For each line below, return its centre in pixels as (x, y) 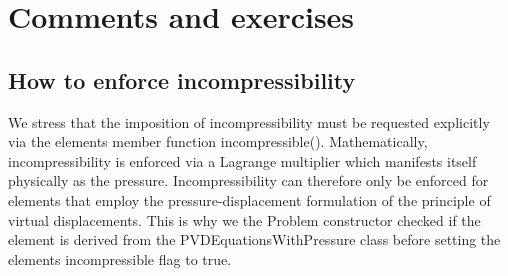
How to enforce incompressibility (182, 79)
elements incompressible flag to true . (120, 258)
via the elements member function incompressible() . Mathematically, (218, 141)
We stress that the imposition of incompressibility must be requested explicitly (249, 121)
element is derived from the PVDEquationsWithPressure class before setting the (254, 239)
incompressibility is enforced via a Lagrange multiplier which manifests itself (242, 160)
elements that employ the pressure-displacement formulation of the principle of (249, 199)
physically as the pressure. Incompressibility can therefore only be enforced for (248, 180)
